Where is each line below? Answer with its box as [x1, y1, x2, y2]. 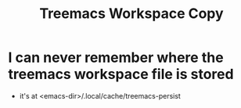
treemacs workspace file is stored [8, 66, 234, 83]
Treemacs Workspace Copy [38, 5, 225, 23]
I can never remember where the [8, 49, 225, 67]
